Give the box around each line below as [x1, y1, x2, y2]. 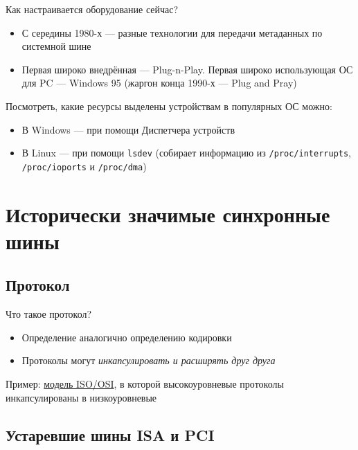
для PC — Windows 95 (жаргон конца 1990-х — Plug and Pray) [21, 75, 297, 90]
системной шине [21, 39, 91, 53]
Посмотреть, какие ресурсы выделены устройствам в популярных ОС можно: [6, 98, 332, 113]
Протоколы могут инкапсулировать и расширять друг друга [21, 353, 276, 368]
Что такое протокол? [6, 307, 92, 321]
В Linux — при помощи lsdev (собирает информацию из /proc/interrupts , [21, 145, 352, 160]
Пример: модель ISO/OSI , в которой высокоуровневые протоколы [6, 377, 284, 391]
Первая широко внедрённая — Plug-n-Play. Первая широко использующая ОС [21, 62, 353, 76]
